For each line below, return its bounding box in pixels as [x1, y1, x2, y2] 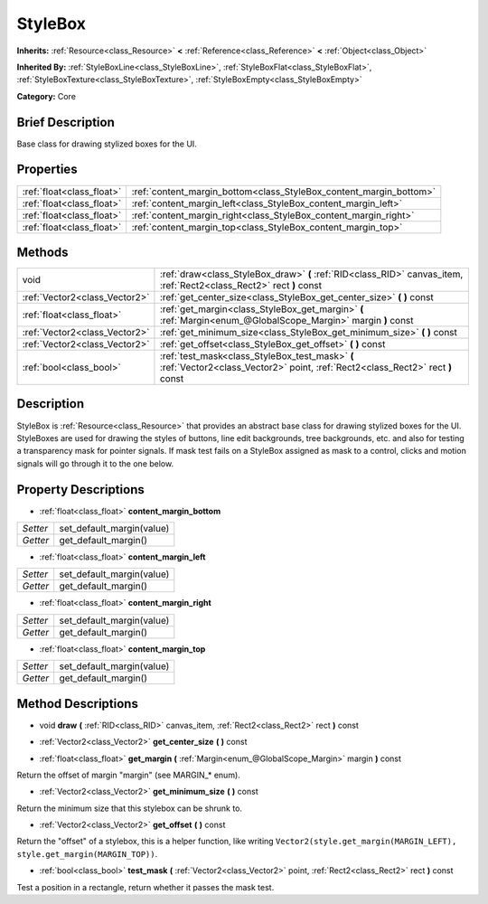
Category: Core [16, 90, 77, 101]
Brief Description [16, 114, 115, 130]
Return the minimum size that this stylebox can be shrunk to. [16, 803, 243, 814]
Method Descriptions [16, 696, 139, 711]
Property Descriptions [16, 482, 145, 497]
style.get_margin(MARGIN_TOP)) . [16, 848, 158, 859]
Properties [16, 162, 78, 177]
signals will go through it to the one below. [16, 457, 174, 469]
